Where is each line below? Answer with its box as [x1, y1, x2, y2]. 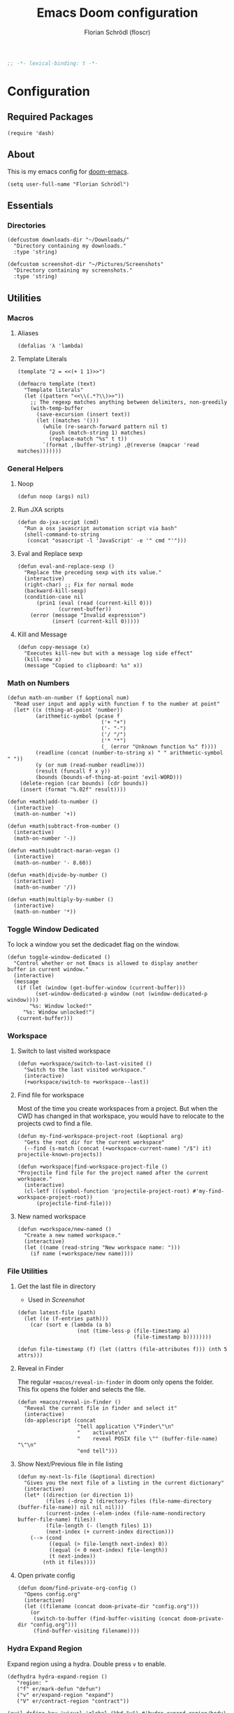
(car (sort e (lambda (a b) [30, 1322, 112, 1329]
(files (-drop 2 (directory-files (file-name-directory [45, 1498, 212, 1505]
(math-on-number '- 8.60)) [13, 859, 92, 866]
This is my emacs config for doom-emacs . [7, 167, 129, 175]
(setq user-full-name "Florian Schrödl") [7, 180, 130, 188]
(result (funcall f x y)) [35, 767, 111, 775]
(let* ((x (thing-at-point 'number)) [13, 706, 124, 713]
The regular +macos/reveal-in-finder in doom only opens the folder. [17, 1378, 214, 1386]
